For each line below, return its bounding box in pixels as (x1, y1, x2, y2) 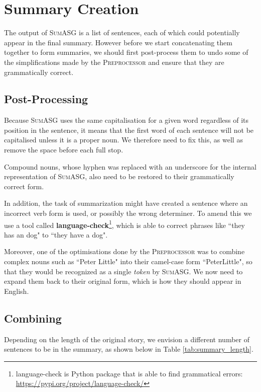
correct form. (4, 181, 44, 191)
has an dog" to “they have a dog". (4, 229, 108, 240)
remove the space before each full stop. (4, 144, 123, 155)
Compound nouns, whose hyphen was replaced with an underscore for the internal (4, 161, 256, 172)
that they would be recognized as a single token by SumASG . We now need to (4, 266, 243, 276)
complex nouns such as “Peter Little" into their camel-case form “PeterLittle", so (4, 256, 252, 267)
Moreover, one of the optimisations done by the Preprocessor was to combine (4, 246, 245, 257)
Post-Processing (4, 91, 88, 107)
